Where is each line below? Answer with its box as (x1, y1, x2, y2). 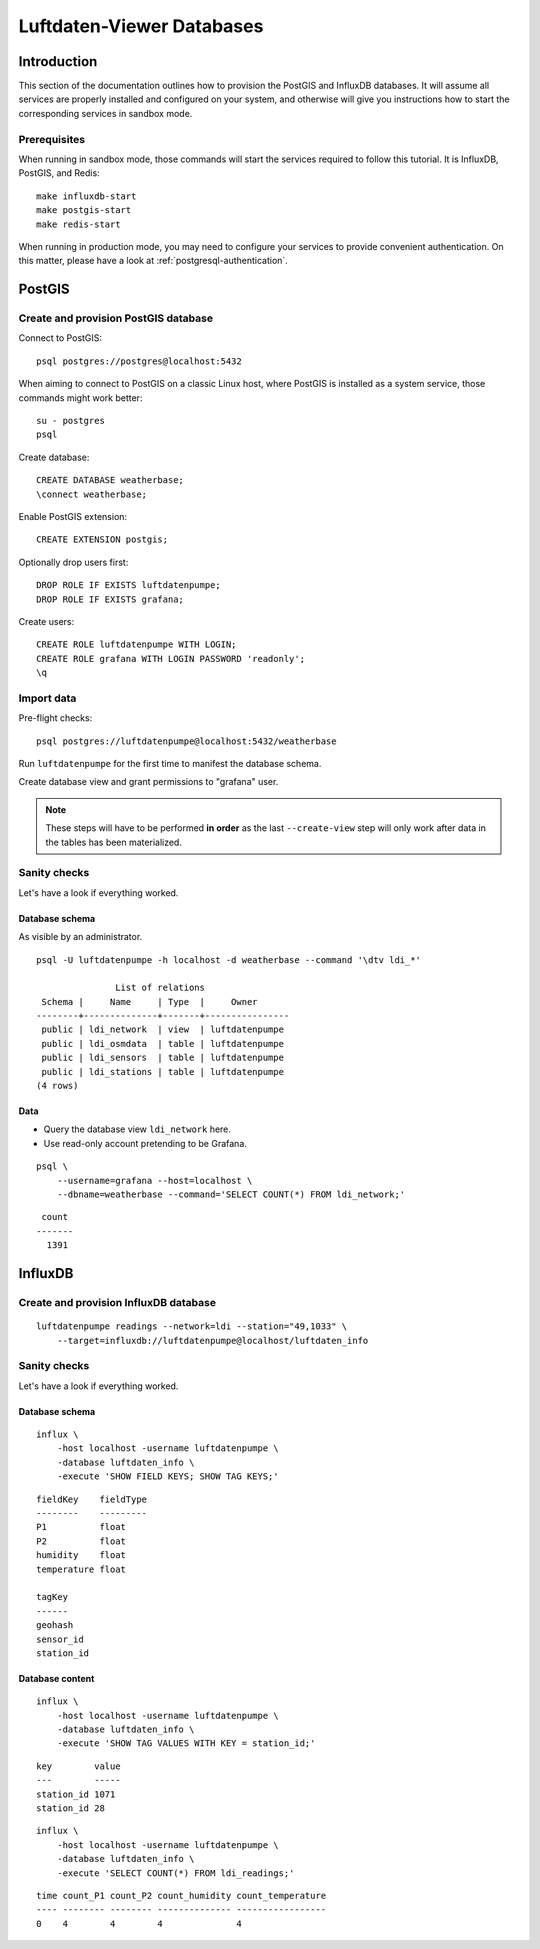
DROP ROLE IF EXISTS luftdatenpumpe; (36, 580, 222, 591)
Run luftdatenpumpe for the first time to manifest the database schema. (18, 758, 322, 770)
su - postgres (36, 415, 105, 427)
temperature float (36, 1563, 127, 1575)
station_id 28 (36, 1803, 105, 1814)
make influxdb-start (36, 190, 137, 202)
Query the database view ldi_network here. (43, 1123, 232, 1135)
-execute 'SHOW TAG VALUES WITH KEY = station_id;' (56, 1738, 316, 1749)
